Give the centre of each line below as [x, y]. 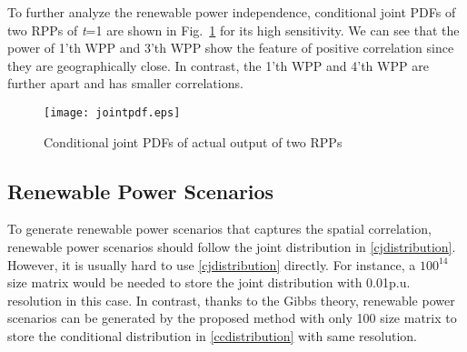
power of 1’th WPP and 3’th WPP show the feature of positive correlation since [231, 48]
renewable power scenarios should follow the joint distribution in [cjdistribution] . [232, 247]
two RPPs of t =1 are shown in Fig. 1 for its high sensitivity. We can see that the [233, 30]
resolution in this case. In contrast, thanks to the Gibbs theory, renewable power [231, 300]
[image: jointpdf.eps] [112, 112]
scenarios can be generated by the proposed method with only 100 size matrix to [232, 318]
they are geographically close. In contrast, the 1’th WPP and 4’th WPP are [218, 65]
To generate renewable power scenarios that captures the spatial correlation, [219, 229]
